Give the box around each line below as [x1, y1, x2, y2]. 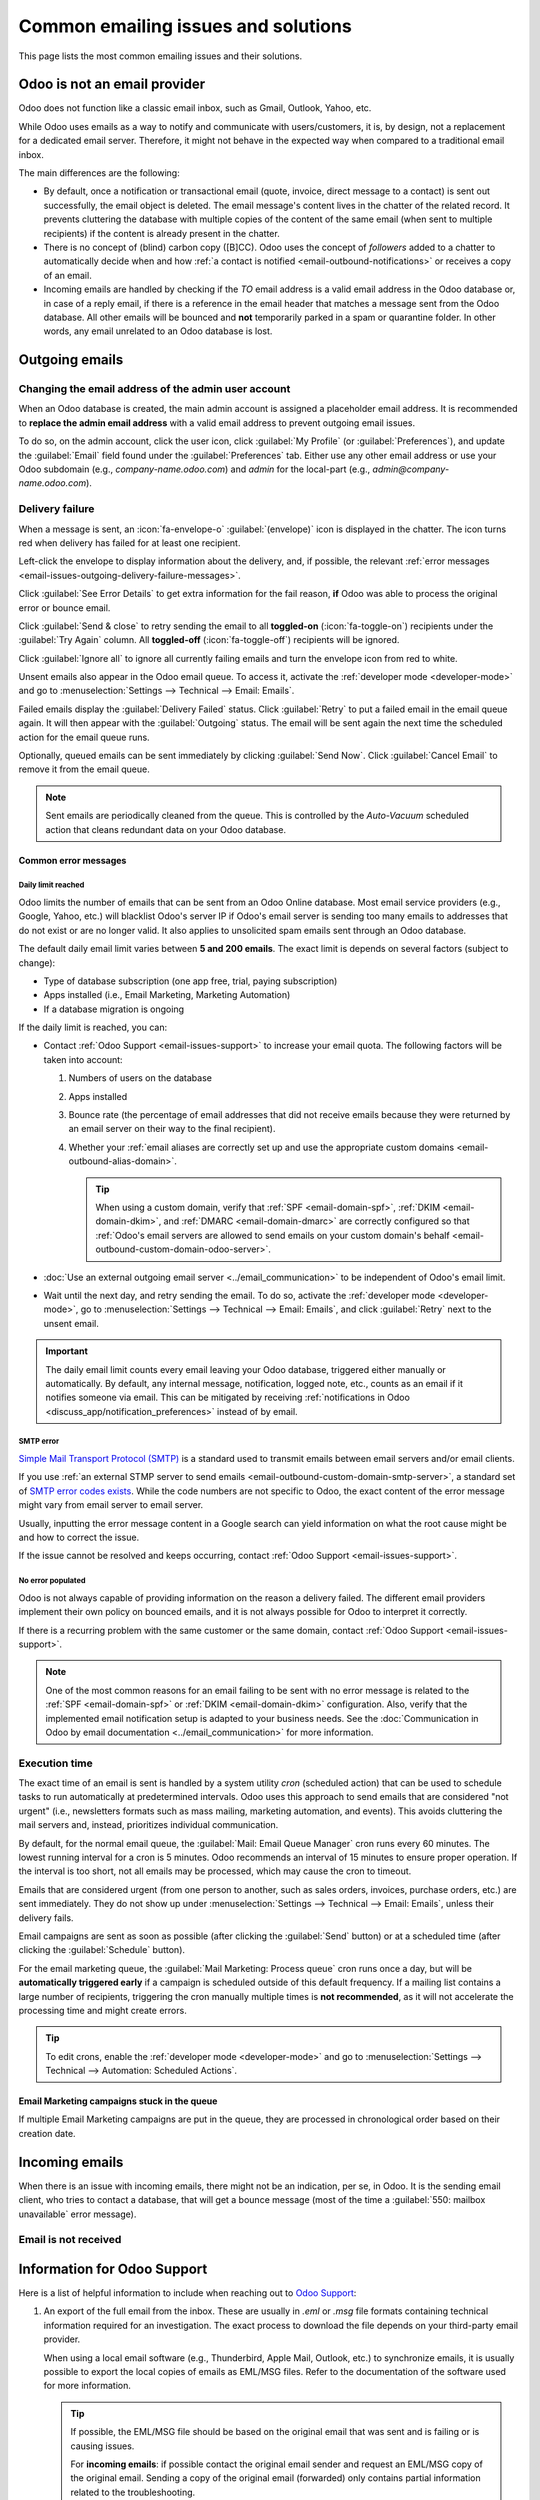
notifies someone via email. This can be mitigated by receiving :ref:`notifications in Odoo [45, 1391, 410, 1404]
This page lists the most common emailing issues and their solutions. [18, 50, 303, 62]
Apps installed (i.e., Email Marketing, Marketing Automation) [43, 989, 291, 1001]
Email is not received [18, 2233, 122, 2247]
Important [45, 1345, 89, 1357]
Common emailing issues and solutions [18, 15, 352, 37]
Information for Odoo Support [18, 2260, 208, 2277]
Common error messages [18, 854, 127, 866]
